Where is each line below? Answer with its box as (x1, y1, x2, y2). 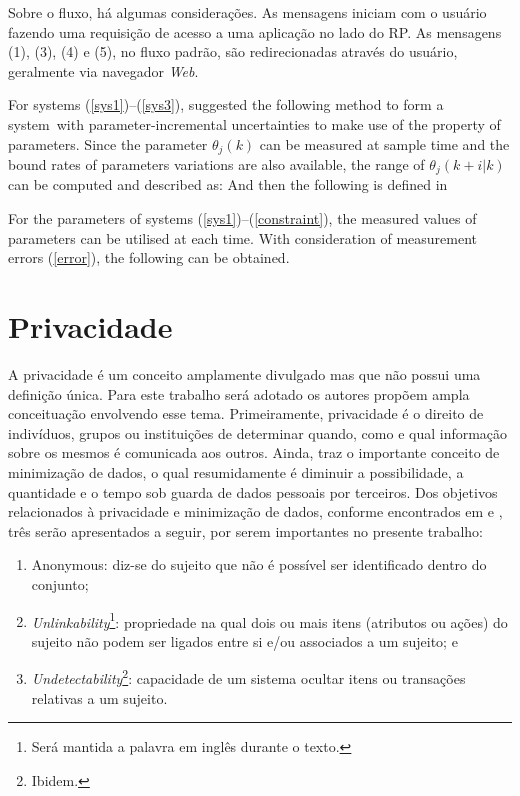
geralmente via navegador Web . (8, 60, 199, 81)
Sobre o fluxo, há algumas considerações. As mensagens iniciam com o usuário (8, 2, 487, 22)
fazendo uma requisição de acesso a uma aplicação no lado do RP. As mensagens (8, 21, 502, 42)
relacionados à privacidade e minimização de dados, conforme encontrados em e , (8, 501, 503, 522)
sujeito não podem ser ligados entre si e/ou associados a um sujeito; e (31, 630, 458, 651)
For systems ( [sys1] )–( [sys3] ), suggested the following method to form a (8, 94, 444, 115)
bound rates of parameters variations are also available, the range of (8, 154, 425, 175)
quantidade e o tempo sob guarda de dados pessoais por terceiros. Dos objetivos (8, 481, 498, 502)
